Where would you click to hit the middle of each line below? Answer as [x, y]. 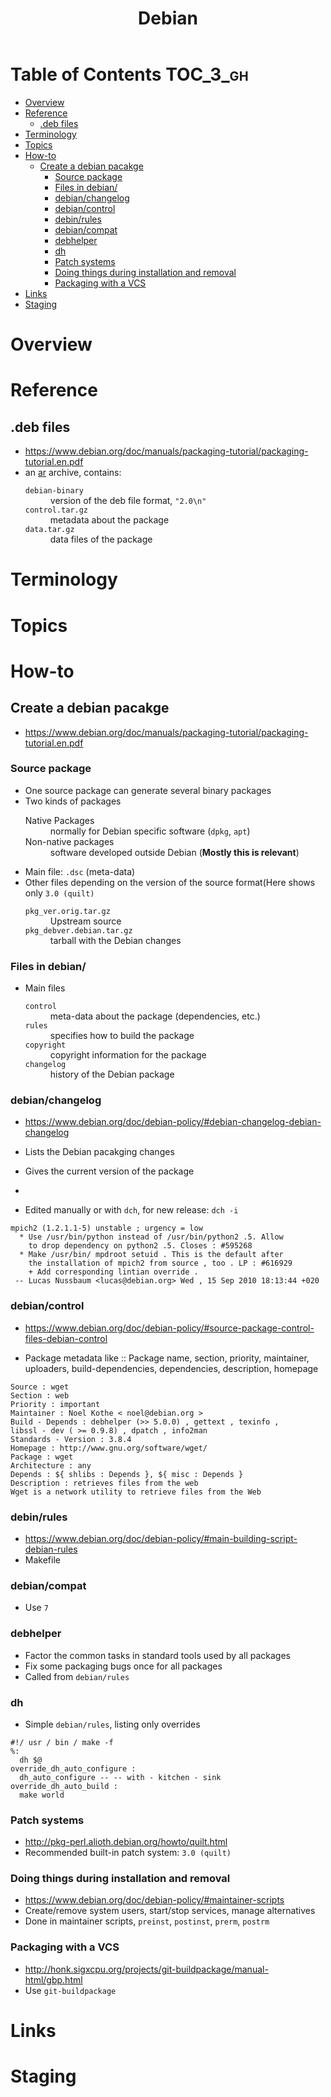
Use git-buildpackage [70, 1990]
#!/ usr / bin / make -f [62, 1742]
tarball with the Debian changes [115, 940]
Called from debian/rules [77, 1676]
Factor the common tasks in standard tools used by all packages [157, 1655]
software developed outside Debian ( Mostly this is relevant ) [174, 852]
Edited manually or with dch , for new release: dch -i [131, 1210]
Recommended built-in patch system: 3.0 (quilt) [128, 1853]
